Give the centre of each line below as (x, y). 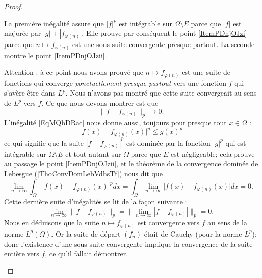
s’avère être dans (30, 93)
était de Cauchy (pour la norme (193, 233)
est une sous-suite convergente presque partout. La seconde (164, 44)
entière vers (22, 253)
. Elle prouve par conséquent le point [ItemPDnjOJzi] (165, 33)
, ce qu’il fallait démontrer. (87, 253)
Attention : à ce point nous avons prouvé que (74, 72)
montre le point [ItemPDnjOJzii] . (56, 55)
